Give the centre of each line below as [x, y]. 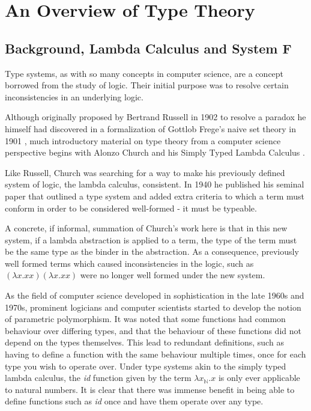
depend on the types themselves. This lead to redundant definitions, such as [144, 342]
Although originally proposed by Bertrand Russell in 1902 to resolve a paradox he [155, 117]
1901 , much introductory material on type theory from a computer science [143, 140]
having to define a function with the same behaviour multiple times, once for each [155, 354]
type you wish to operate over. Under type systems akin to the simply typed [146, 366]
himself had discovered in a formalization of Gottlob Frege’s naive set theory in [150, 128]
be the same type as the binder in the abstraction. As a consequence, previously [152, 251]
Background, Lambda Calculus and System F [148, 48]
